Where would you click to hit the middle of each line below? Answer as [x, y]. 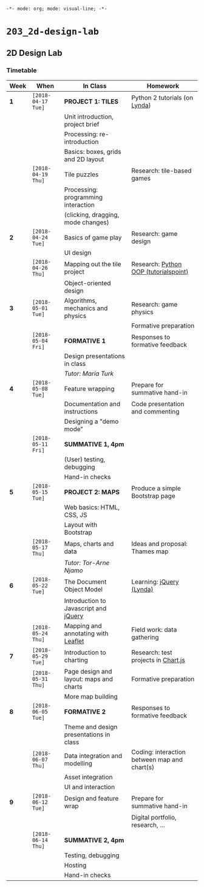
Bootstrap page [153, 495]
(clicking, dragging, [92, 215]
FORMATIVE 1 [85, 340]
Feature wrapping [89, 388]
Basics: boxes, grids [93, 151]
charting [76, 660]
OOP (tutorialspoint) [160, 272]
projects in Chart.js [158, 660]
